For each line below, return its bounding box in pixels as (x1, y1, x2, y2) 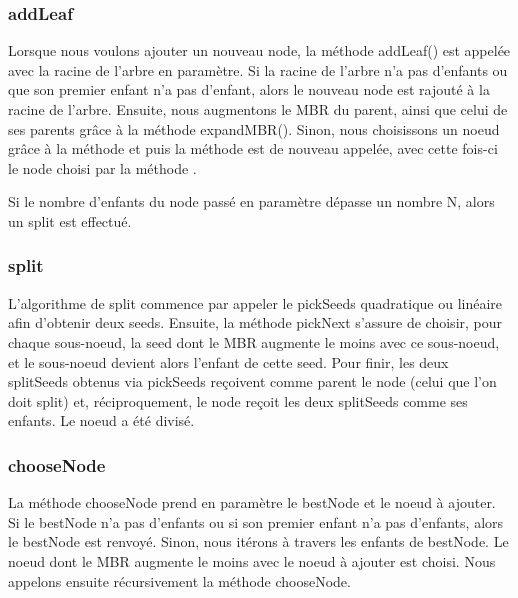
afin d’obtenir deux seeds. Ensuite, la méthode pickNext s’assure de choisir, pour (8, 312, 503, 333)
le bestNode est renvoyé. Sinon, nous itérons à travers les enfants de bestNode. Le (8, 531, 509, 552)
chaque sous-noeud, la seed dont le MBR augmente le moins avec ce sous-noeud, (8, 331, 500, 352)
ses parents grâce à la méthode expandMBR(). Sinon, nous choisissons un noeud (8, 118, 500, 139)
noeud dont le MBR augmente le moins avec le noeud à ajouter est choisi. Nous (8, 550, 496, 571)
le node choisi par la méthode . (8, 157, 197, 178)
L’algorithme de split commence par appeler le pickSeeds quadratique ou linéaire (8, 292, 503, 313)
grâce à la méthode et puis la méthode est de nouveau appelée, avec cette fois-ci (8, 138, 498, 159)
